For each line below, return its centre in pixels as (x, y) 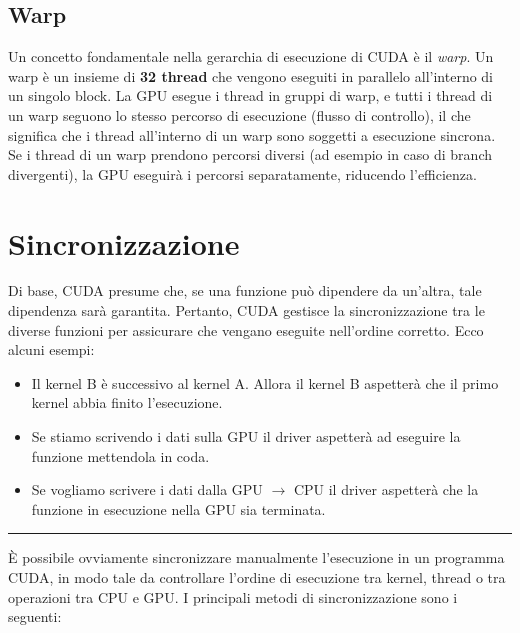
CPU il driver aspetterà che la (386, 489)
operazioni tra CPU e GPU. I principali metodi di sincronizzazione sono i (233, 596)
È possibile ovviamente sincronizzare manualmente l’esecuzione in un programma (256, 557)
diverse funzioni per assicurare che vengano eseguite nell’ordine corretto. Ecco (246, 329)
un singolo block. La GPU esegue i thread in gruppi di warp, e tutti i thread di (250, 95)
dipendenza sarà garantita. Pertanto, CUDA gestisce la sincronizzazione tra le (246, 310)
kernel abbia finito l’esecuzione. (127, 402)
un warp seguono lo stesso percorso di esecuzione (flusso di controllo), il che (239, 114)
